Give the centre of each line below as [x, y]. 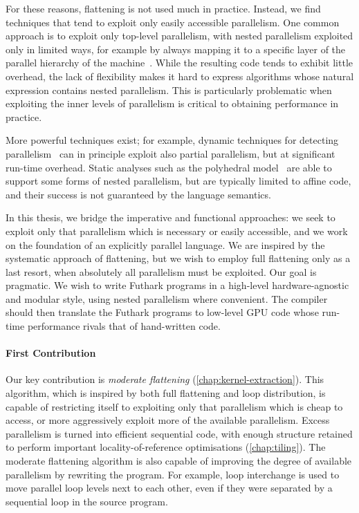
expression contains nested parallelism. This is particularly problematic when [169, 90]
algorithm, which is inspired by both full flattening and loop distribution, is [166, 393]
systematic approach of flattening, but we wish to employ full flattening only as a [178, 258]
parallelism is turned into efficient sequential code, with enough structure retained [179, 433]
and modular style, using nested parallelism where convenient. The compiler [167, 298]
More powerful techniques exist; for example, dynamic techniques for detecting [172, 140]
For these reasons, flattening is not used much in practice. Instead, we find [163, 8]
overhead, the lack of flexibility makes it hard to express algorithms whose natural [180, 76]
